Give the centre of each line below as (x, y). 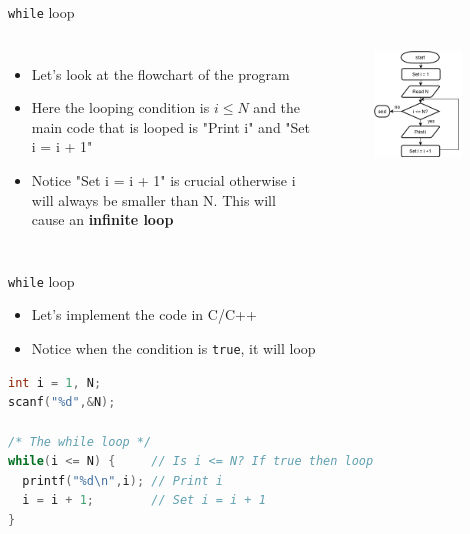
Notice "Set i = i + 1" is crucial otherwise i (163, 180)
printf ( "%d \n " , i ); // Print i (122, 480)
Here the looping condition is (120, 107)
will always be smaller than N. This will (153, 199)
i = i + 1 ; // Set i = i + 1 (144, 500)
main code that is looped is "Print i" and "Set (171, 126)
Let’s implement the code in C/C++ (144, 314)
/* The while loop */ (80, 441)
